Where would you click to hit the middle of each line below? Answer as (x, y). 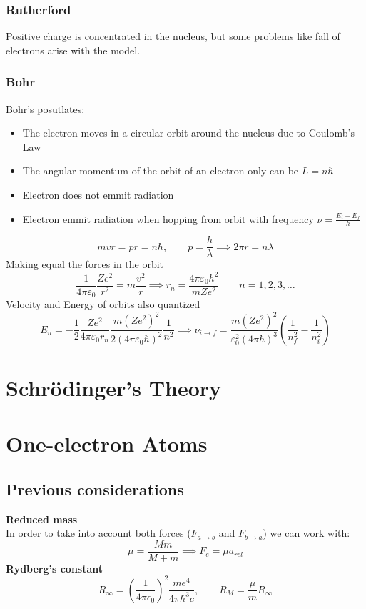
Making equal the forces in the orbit (85, 264)
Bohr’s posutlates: (45, 108)
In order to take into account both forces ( (98, 533)
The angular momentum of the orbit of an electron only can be (161, 170)
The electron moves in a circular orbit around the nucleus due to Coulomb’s (188, 133)
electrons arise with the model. (73, 50)
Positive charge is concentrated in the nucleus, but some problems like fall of (173, 36)
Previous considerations (95, 489)
